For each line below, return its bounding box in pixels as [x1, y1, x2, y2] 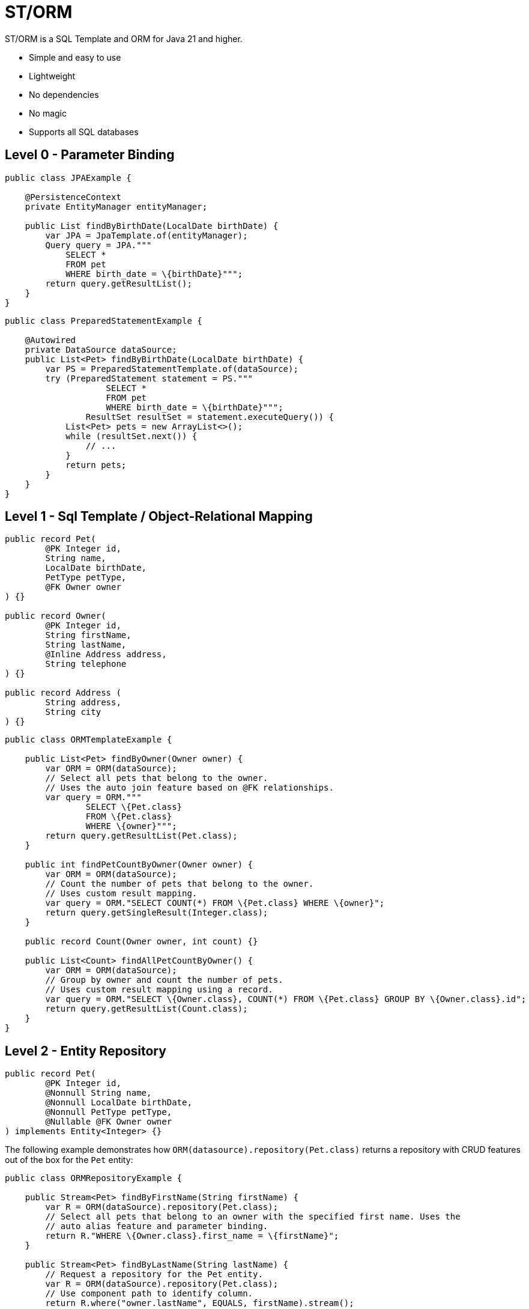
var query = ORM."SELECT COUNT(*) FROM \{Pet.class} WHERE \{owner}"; [45, 898, 385, 908]
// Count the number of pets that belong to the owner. [45, 879, 314, 889]
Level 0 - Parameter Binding [5, 147, 175, 163]
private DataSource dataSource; [25, 344, 177, 354]
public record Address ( [5, 688, 121, 698]
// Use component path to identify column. [45, 1289, 253, 1299]
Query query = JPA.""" [45, 240, 152, 250]
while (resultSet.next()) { [65, 431, 198, 441]
